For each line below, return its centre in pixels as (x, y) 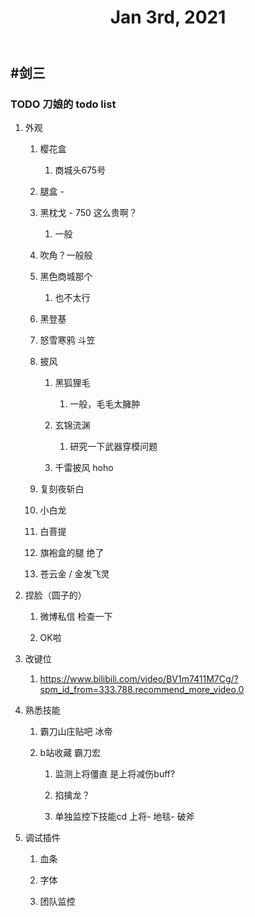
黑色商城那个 (66, 277)
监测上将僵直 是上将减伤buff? (115, 774)
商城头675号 (80, 170)
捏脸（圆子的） (55, 595)
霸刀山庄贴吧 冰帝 (76, 732)
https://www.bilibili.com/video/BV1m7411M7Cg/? (139, 679)
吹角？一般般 (66, 255)
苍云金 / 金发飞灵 (74, 574)
